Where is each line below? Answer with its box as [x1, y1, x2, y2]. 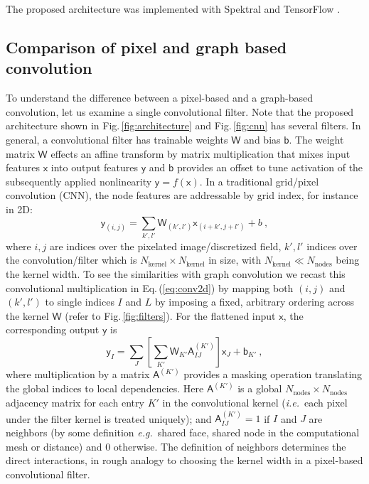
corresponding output [6, 322, 100, 337]
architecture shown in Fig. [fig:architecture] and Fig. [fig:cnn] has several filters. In [6, 118, 361, 133]
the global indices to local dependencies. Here [6, 381, 204, 396]
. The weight [289, 131, 344, 146]
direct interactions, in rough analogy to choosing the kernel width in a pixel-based [6, 453, 363, 468]
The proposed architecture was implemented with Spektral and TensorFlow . [6, 1, 341, 16]
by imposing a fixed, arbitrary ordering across [154, 294, 355, 309]
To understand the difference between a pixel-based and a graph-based [6, 90, 314, 105]
